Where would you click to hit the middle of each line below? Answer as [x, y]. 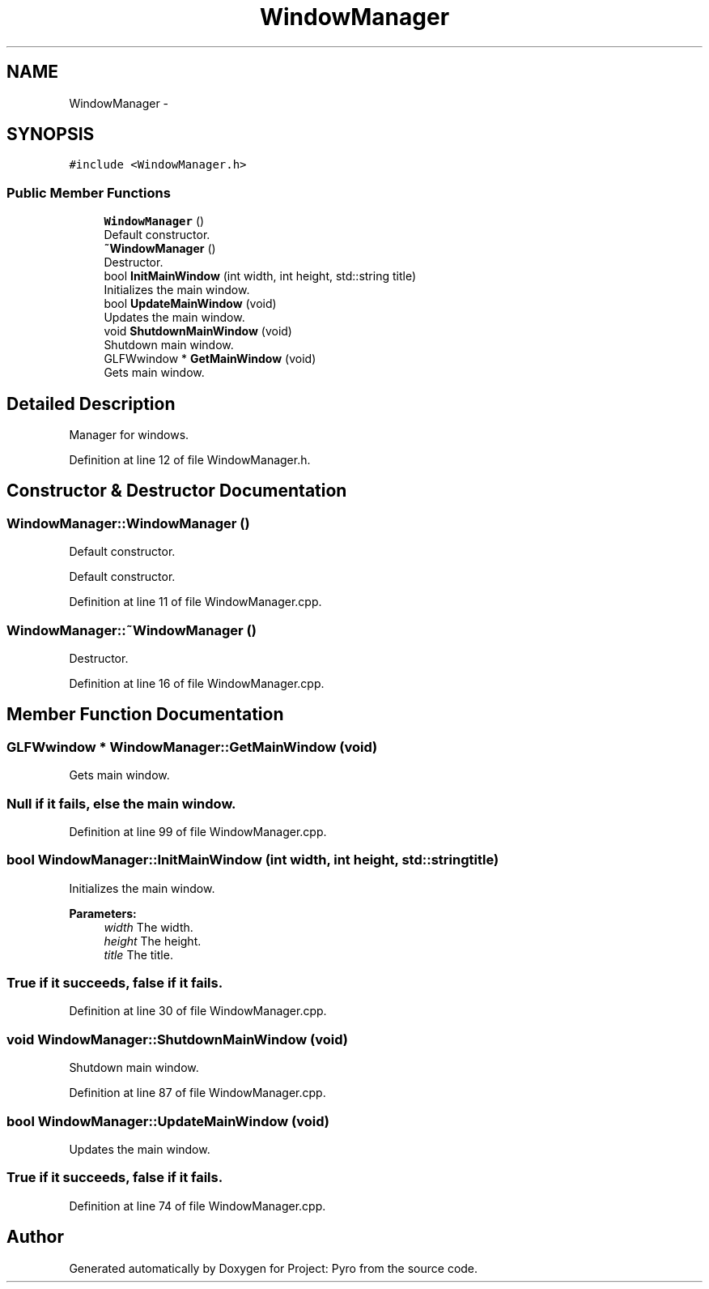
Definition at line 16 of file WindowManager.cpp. [197, 683]
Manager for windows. [129, 435]
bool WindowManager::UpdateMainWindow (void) [168, 1121]
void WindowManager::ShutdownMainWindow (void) [177, 1039]
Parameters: [103, 913]
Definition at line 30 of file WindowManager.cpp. [198, 1011]
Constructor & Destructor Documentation [177, 491]
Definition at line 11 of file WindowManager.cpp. [195, 602]
